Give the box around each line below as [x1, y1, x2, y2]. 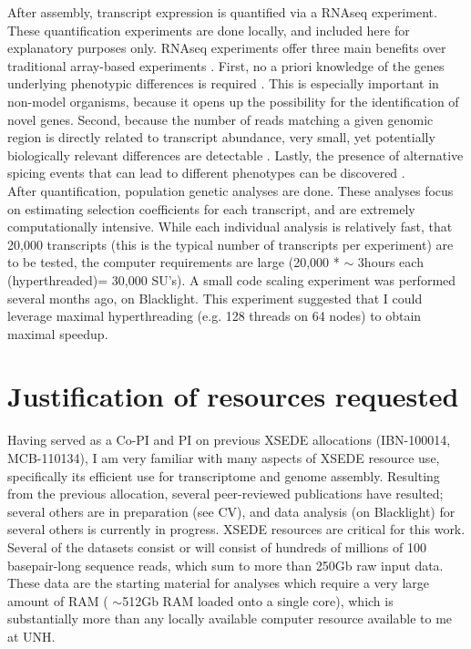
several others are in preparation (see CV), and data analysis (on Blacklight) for [7, 501, 456, 520]
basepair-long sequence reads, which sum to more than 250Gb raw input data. [7, 555, 444, 574]
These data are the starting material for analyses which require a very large [7, 573, 429, 592]
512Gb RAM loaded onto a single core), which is [122, 591, 394, 610]
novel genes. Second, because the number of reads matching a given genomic [7, 109, 434, 129]
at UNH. [7, 626, 56, 645]
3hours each [357, 252, 424, 272]
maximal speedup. [7, 324, 108, 343]
